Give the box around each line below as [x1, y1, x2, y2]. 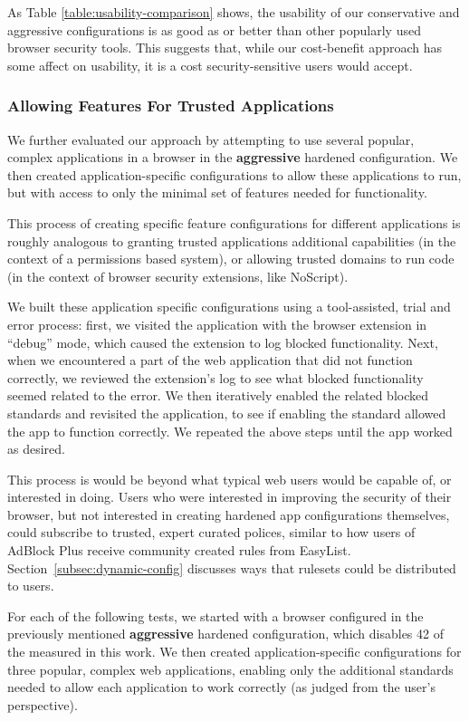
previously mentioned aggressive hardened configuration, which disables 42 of [7, 624, 444, 643]
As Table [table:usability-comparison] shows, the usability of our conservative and [7, 3, 460, 21]
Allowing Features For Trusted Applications [7, 94, 334, 117]
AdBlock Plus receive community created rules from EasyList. [7, 541, 351, 560]
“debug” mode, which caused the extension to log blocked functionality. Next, [7, 332, 438, 351]
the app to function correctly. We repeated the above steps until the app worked [7, 421, 453, 440]
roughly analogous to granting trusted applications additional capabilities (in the [7, 231, 456, 250]
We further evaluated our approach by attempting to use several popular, [7, 130, 415, 149]
